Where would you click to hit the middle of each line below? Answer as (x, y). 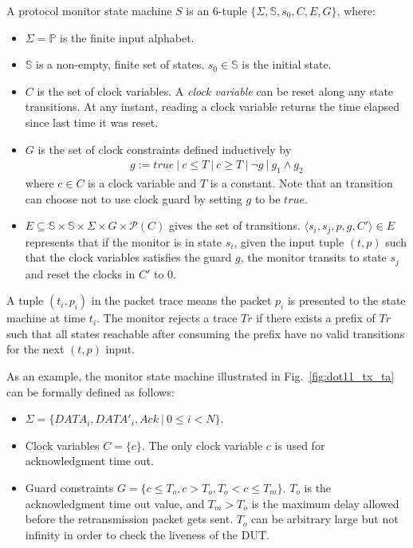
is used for (300, 445)
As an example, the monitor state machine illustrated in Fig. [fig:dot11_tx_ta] (201, 376)
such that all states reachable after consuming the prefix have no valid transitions (206, 333)
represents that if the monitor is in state (123, 241)
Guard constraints (69, 488)
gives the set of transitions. (234, 225)
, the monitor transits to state (313, 257)
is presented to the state (346, 300)
